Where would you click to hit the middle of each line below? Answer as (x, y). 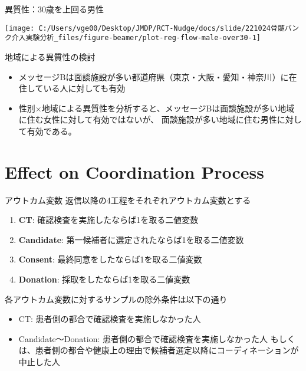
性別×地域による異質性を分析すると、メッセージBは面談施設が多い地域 (157, 108)
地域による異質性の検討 (50, 56)
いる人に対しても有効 (84, 88)
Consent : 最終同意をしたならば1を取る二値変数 (110, 259)
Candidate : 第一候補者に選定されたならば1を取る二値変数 (131, 239)
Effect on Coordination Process (134, 171)
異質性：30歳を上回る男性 (54, 9)
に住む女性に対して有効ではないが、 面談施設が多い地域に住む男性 (148, 119)
